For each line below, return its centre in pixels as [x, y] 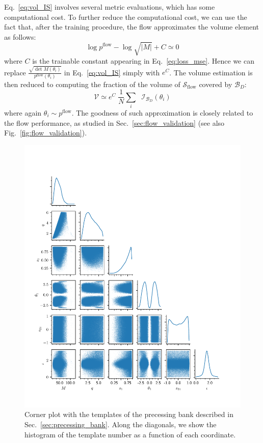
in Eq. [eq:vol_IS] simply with [112, 72]
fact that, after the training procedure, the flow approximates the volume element [131, 27]
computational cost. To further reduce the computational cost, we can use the [126, 17]
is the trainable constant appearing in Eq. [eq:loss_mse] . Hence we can [143, 60]
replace [15, 72]
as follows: [20, 36]
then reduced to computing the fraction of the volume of [92, 84]
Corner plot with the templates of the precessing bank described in [129, 414]
